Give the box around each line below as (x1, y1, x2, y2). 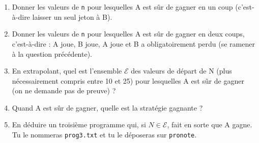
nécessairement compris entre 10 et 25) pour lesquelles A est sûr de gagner (12, 75, 244, 86)
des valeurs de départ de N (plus (131, 65, 232, 76)
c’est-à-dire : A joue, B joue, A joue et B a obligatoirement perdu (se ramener (12, 38, 255, 49)
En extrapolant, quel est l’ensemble (12, 65, 122, 76)
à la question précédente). (12, 48, 93, 59)
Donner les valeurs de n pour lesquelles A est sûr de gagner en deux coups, (12, 28, 245, 39)
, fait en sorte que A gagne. (167, 119, 252, 130)
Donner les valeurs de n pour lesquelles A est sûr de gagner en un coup (12, 2, 233, 12)
